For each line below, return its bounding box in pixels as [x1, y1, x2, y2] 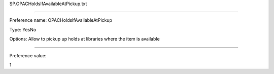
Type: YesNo [9, 26, 37, 32]
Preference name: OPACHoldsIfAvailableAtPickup [9, 17, 113, 23]
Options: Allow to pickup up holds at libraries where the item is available [9, 36, 160, 42]
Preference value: [9, 52, 47, 58]
